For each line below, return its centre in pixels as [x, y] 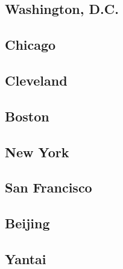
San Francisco [49, 187]
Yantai [26, 258]
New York [37, 152]
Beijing [27, 223]
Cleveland [36, 80]
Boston [27, 116]
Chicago [30, 45]
